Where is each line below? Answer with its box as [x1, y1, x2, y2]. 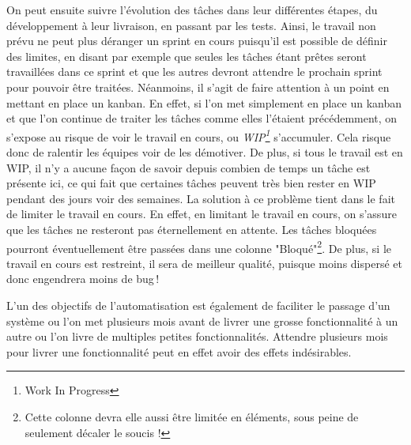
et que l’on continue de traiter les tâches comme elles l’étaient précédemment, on [6, 110, 398, 126]
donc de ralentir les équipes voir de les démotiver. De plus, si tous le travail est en [6, 144, 403, 160]
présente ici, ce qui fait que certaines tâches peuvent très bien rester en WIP [6, 175, 376, 191]
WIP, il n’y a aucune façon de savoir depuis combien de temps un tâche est [6, 159, 371, 175]
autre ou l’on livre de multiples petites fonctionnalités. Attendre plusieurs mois [6, 328, 388, 345]
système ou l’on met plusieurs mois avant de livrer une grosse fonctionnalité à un [6, 312, 398, 329]
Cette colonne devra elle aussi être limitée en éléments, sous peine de [25, 408, 359, 424]
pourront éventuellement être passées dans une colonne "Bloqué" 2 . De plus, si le [6, 237, 392, 256]
